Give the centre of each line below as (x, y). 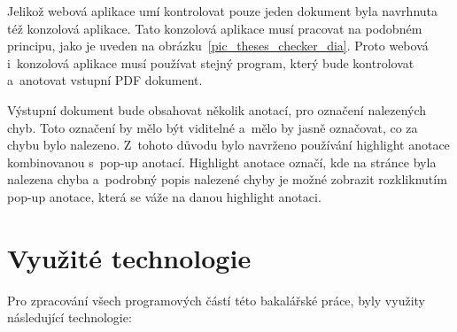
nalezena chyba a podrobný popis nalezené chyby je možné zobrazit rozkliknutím (227, 179)
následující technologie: (70, 317)
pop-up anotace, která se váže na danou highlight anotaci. (164, 196)
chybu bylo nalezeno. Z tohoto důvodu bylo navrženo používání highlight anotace (228, 145)
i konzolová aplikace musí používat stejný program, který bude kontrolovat (211, 62)
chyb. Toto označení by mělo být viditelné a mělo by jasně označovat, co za (213, 127)
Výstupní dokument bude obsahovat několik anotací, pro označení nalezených (217, 109)
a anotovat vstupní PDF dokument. (105, 80)
